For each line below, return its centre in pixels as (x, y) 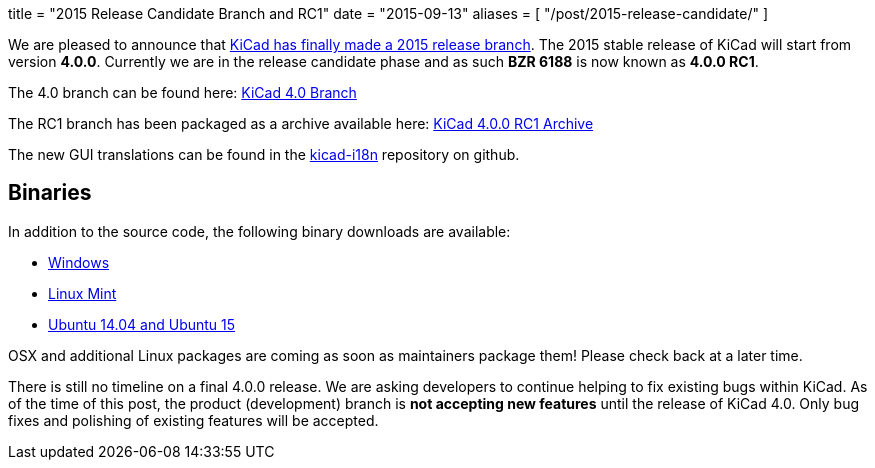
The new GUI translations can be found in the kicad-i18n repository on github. (264, 154)
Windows (79, 262)
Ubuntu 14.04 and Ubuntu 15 (142, 324)
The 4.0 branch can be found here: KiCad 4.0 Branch (182, 92)
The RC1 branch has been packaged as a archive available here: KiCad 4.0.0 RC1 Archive (301, 123)
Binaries (50, 193)
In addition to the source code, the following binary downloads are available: (259, 231)
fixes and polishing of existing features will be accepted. (193, 420)
